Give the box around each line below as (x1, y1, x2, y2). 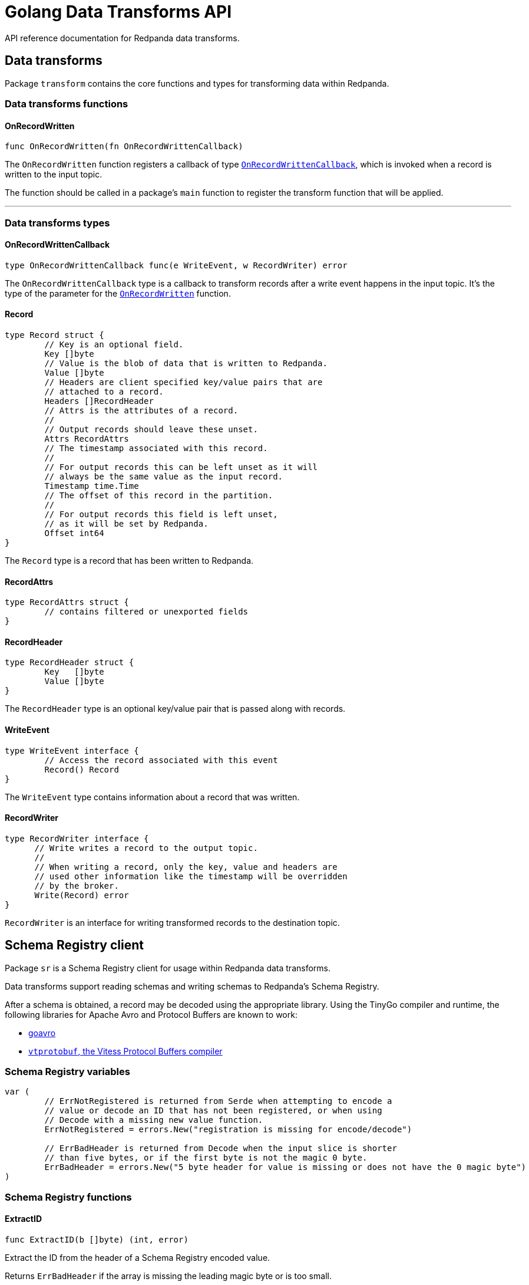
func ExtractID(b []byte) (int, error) (5, 1235, 189, 1245)
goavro (28, 1027, 56, 1038)
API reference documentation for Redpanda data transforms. (5, 32, 240, 43)
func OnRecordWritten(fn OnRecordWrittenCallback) (5, 142, 243, 152)
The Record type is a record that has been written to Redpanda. (5, 556, 254, 566)
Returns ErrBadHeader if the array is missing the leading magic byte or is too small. (5, 1271, 332, 1281)
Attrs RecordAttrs (44, 434, 129, 443)
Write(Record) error (34, 890, 129, 900)
